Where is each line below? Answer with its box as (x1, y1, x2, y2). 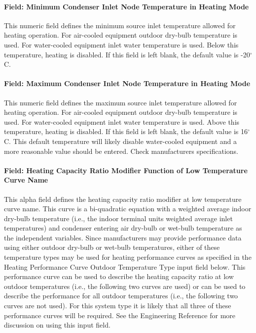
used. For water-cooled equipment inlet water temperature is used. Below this (4, 39, 239, 49)
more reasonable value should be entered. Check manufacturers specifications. (4, 145, 239, 156)
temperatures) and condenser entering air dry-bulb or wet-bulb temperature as (4, 223, 242, 233)
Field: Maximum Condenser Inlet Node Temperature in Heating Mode (4, 78, 251, 89)
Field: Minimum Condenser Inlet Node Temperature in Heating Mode (4, 1, 249, 11)
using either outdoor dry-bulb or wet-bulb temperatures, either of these (4, 242, 220, 252)
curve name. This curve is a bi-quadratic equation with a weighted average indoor (4, 203, 252, 214)
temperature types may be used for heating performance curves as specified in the (4, 252, 252, 262)
